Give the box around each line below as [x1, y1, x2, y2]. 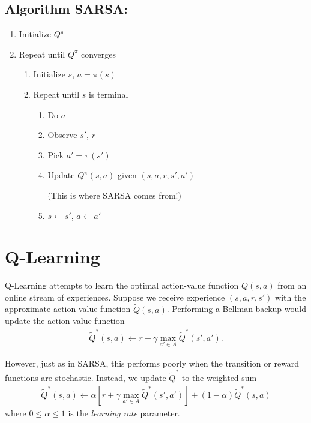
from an [277, 279, 307, 292]
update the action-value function [5, 314, 125, 327]
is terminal [88, 88, 128, 100]
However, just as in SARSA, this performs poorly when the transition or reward [5, 356, 300, 369]
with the [275, 290, 306, 303]
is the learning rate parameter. [68, 406, 180, 419]
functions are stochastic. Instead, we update [5, 371, 166, 384]
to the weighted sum [181, 371, 257, 384]
